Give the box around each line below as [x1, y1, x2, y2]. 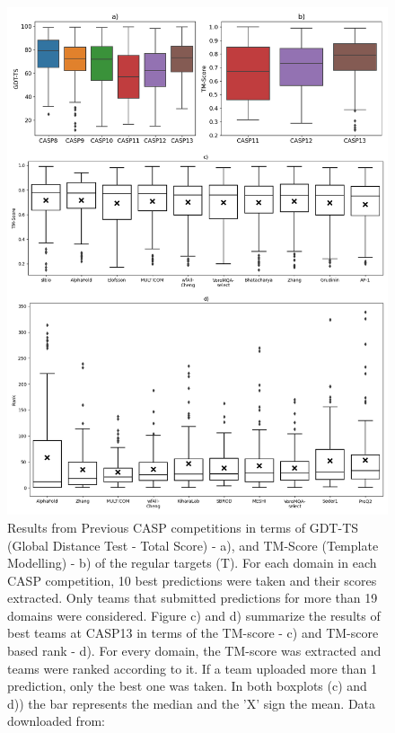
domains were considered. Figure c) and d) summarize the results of [7, 605, 381, 624]
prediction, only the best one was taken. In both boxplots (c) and [7, 676, 367, 695]
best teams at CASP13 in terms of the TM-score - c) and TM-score [7, 623, 379, 642]
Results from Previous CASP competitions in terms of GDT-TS [7, 517, 359, 536]
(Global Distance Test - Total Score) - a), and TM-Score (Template [7, 535, 379, 554]
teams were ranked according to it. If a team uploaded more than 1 [7, 658, 378, 677]
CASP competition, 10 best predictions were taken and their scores [7, 570, 377, 589]
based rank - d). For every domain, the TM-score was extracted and [7, 641, 382, 660]
